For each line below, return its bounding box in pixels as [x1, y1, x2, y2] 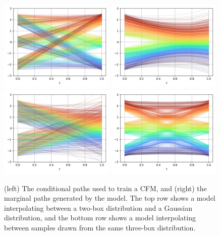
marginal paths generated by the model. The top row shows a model [4, 193, 215, 203]
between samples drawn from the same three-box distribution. [4, 222, 196, 232]
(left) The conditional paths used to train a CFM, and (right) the [4, 183, 207, 193]
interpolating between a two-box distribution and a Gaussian [4, 202, 193, 213]
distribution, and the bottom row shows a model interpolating [4, 212, 196, 223]
